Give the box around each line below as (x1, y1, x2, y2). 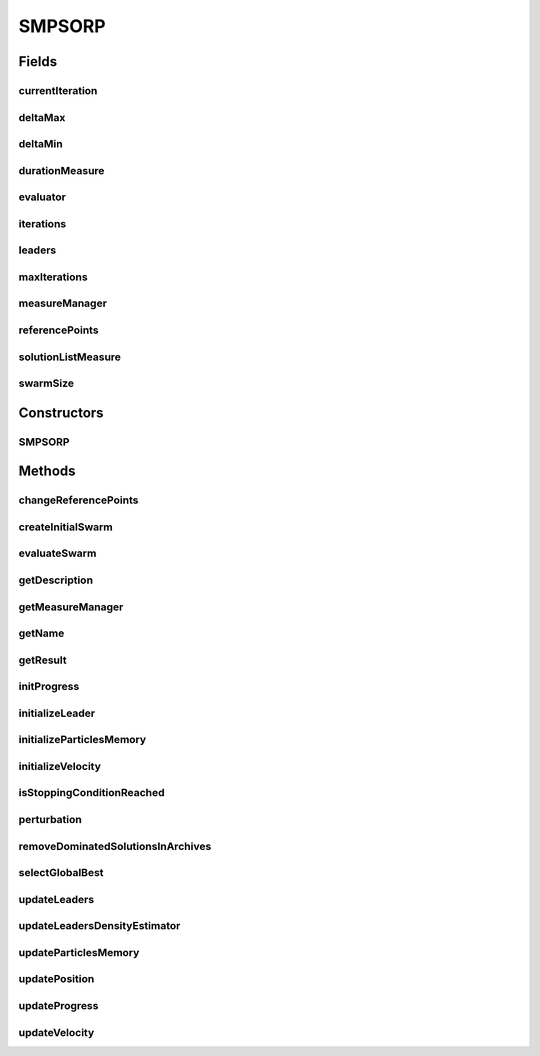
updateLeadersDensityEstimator (18, 919, 181, 933)
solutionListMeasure (18, 350, 122, 364)
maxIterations (18, 270, 89, 284)
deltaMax (18, 110, 66, 124)
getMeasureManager (18, 600, 124, 614)
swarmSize (18, 376, 75, 390)
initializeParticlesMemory (18, 733, 147, 747)
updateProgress (18, 998, 99, 1012)
